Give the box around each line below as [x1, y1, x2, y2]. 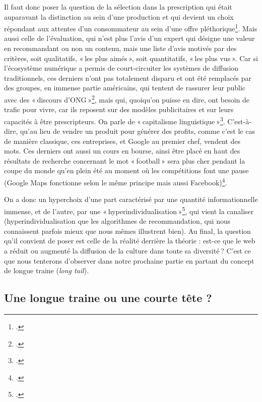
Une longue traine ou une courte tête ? [4, 290, 212, 306]
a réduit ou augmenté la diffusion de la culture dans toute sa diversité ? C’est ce [4, 245, 251, 256]
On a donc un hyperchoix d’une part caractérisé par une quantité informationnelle [4, 194, 258, 205]
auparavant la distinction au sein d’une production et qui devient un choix [4, 11, 234, 22]
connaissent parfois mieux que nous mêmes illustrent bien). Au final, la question [4, 225, 251, 236]
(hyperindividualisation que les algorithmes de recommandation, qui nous [4, 216, 231, 226]
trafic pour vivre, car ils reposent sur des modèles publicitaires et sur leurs [4, 104, 234, 115]
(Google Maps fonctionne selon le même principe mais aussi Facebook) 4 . [4, 176, 227, 187]
